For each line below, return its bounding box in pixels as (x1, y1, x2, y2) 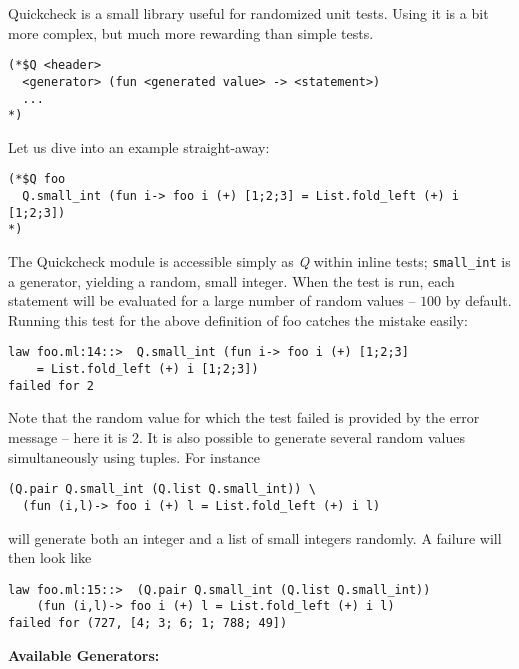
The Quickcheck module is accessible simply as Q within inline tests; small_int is (8, 251, 511, 272)
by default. (445, 290, 512, 311)
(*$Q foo (8, 172, 66, 187)
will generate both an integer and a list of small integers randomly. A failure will (8, 527, 502, 548)
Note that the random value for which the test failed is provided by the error (8, 407, 480, 428)
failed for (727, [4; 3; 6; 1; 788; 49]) (8, 616, 288, 631)
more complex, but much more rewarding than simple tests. (8, 22, 374, 43)
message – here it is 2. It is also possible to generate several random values (8, 427, 465, 448)
